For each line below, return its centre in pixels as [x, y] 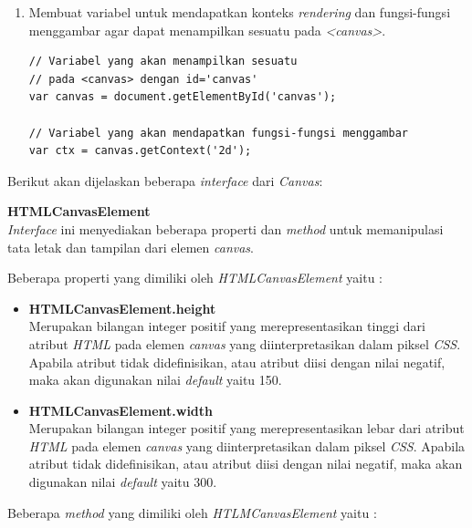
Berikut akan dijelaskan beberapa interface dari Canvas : [165, 180]
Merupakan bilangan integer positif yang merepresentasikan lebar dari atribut [246, 428]
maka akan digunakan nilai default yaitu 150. [155, 380]
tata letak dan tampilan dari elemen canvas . [131, 247]
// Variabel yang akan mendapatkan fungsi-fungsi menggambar [219, 133]
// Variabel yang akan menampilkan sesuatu [163, 62]
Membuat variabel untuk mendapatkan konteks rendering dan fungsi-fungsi [240, 12]
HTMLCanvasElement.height [122, 308]
